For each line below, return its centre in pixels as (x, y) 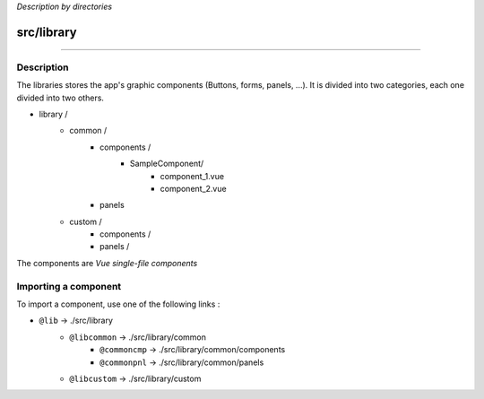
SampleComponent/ (167, 164)
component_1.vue (192, 176)
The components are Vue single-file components (107, 263)
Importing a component (69, 286)
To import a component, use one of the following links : (118, 304)
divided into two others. (60, 98)
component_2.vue (194, 188)
